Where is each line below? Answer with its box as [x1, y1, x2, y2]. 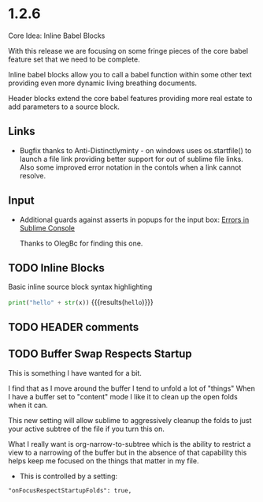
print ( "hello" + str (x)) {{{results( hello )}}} [8, 298, 154, 307]
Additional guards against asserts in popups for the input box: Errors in [19, 215, 250, 224]
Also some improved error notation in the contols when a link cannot [19, 163, 242, 172]
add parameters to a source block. [8, 102, 120, 111]
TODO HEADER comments [8, 320, 139, 334]
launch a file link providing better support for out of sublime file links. [19, 154, 244, 163]
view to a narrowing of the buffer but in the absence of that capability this [8, 448, 247, 457]
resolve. [19, 170, 46, 180]
